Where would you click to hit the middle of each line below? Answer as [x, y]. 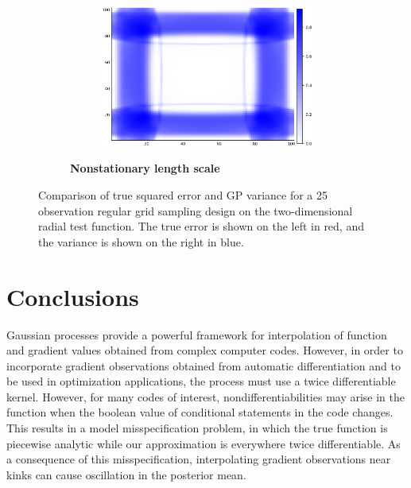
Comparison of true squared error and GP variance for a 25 [183, 195]
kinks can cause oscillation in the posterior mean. [126, 474]
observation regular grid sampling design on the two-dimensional [196, 210]
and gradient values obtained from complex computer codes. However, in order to [205, 350]
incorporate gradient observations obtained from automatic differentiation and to [204, 365]
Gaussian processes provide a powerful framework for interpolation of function [197, 334]
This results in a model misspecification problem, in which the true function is [197, 428]
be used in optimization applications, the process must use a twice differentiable [201, 381]
